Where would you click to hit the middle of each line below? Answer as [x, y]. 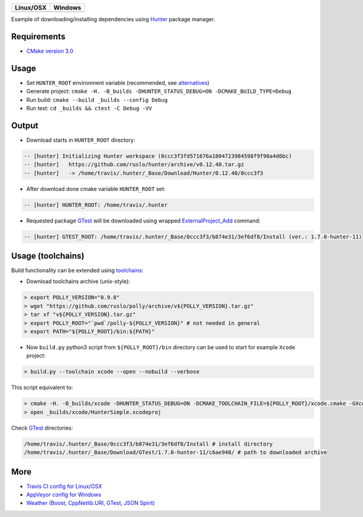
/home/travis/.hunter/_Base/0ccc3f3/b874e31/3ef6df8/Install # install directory [149, 444]
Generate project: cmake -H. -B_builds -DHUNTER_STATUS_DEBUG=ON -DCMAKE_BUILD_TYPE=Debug [159, 92]
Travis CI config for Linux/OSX [64, 486]
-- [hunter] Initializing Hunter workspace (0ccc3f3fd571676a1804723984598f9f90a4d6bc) [158, 156]
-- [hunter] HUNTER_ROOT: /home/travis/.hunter [96, 205]
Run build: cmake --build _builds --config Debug [97, 99]
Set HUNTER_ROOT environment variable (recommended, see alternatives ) [118, 82]
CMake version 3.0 [50, 51]
